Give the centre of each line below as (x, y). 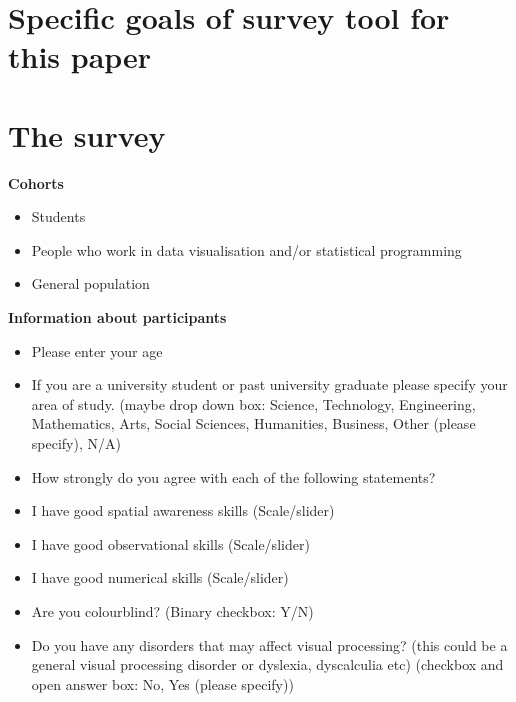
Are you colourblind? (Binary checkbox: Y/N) (172, 611)
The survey (87, 134)
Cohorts (36, 182)
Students (58, 216)
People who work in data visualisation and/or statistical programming (246, 249)
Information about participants (117, 317)
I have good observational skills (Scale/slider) (170, 543)
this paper (80, 56)
